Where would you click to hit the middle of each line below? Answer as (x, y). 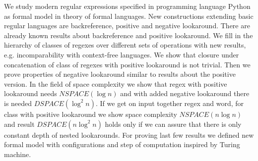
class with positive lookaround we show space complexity (91, 114)
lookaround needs (31, 93)
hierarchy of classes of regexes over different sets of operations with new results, (125, 45)
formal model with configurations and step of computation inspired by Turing (122, 144)
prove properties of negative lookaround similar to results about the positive (120, 74)
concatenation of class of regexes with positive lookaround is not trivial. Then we (127, 64)
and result (19, 124)
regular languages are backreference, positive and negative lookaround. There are (127, 26)
